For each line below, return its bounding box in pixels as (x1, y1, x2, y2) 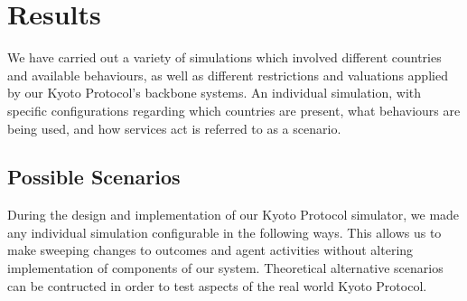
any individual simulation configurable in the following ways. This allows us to (7, 222, 442, 241)
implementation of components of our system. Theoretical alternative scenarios (7, 259, 444, 277)
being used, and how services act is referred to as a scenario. (7, 118, 341, 137)
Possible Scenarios (7, 163, 181, 191)
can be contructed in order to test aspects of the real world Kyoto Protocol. (7, 276, 427, 295)
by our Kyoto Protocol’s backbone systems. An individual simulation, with (7, 83, 422, 102)
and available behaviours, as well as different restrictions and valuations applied (7, 65, 448, 84)
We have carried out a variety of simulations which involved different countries (7, 48, 442, 67)
